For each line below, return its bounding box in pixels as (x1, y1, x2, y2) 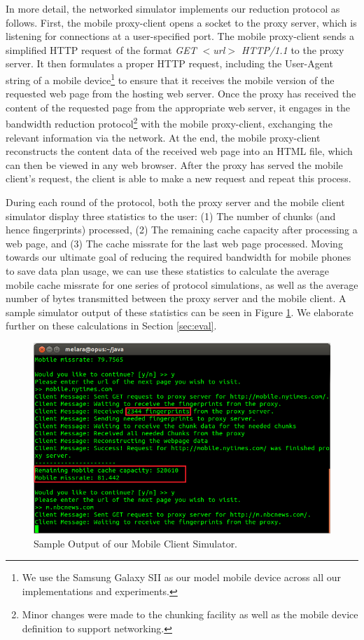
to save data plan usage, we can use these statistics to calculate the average (6, 264, 330, 278)
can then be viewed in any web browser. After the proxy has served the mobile (6, 157, 343, 172)
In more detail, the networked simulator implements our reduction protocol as (6, 1, 340, 15)
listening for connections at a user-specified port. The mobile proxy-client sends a (6, 29, 354, 43)
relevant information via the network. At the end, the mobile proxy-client (6, 130, 321, 144)
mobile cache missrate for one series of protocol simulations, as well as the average (6, 277, 358, 292)
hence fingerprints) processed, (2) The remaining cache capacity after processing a (6, 222, 358, 237)
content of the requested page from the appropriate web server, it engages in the (6, 100, 350, 114)
